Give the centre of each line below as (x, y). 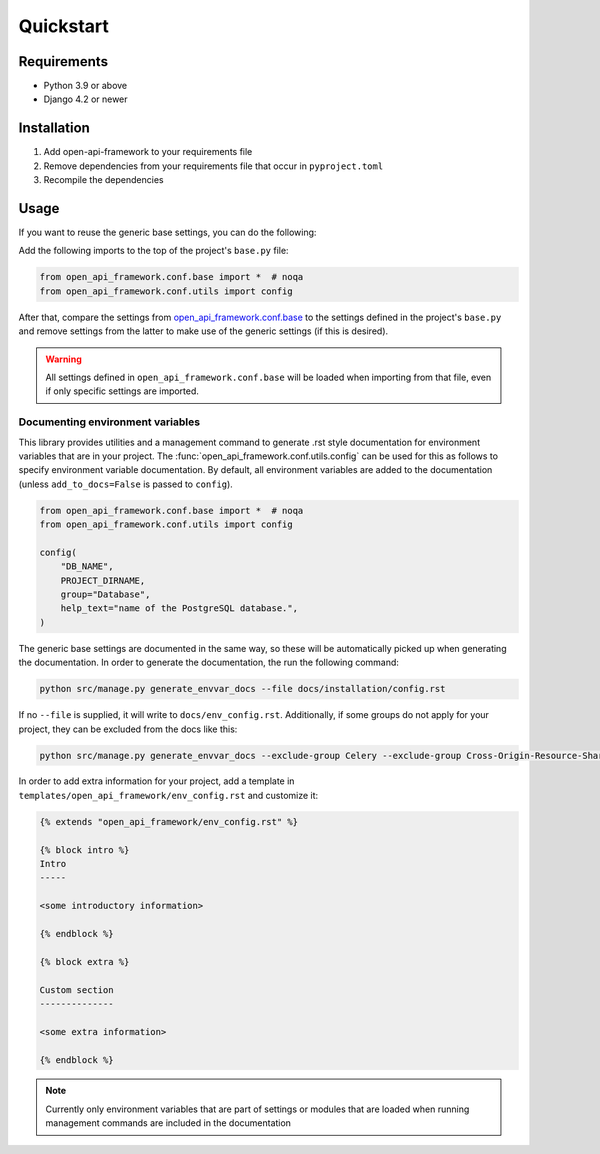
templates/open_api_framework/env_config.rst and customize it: (168, 795)
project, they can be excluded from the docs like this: (128, 729)
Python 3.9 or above (85, 86)
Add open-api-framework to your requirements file (148, 152)
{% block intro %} (84, 849)
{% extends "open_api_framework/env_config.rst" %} (169, 821)
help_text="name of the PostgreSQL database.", (179, 608)
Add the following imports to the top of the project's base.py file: (153, 251)
